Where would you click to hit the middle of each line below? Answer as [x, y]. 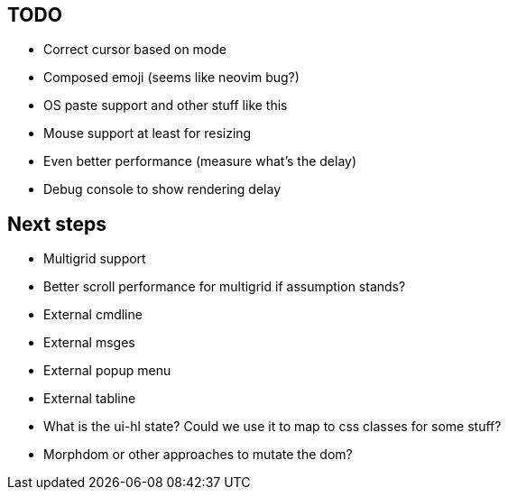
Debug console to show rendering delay [162, 189]
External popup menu [107, 371]
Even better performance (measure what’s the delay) [200, 161]
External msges [89, 343]
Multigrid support [95, 259]
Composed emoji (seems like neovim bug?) [171, 78]
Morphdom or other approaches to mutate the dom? [198, 455]
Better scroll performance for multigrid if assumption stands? [225, 287]
